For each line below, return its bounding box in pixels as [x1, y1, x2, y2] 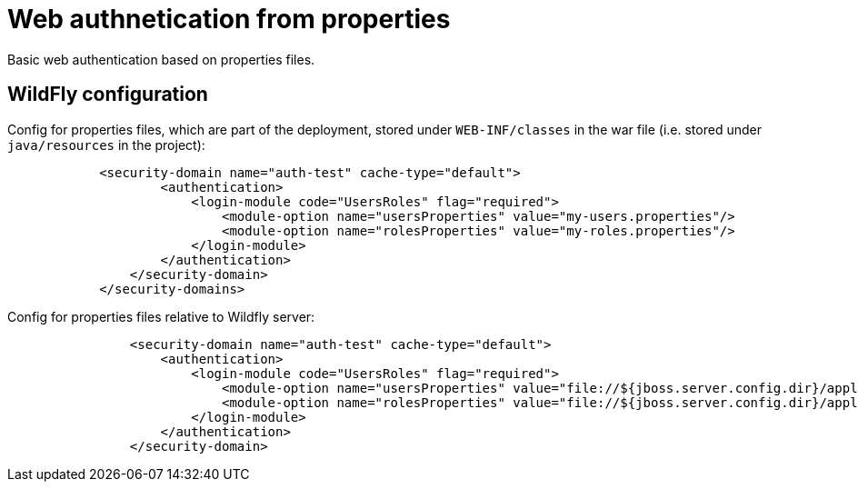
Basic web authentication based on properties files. [7, 51, 315, 67]
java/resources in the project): [7, 136, 205, 153]
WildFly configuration [7, 83, 208, 106]
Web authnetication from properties [7, 4, 451, 35]
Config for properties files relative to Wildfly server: [7, 308, 315, 324]
